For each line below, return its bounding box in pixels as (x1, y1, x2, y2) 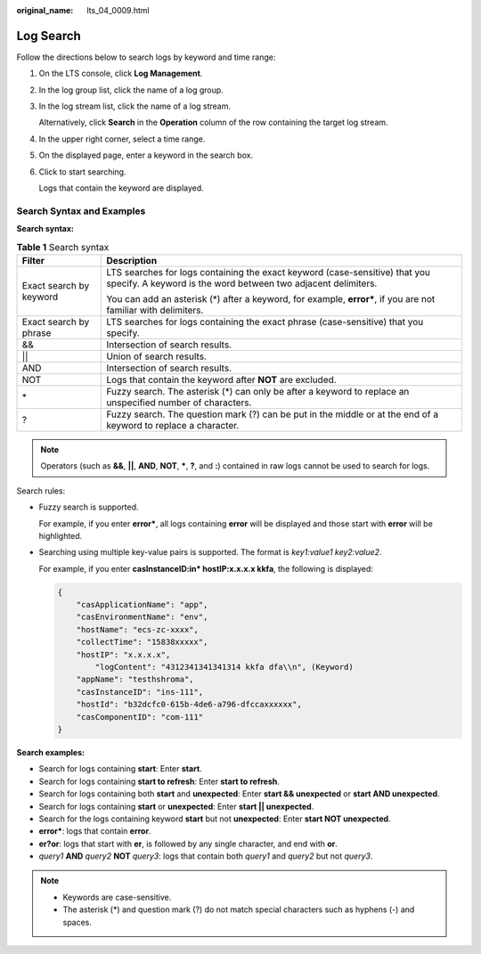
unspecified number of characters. (106, 396, 252, 409)
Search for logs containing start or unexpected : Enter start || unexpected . (38, 801, 314, 811)
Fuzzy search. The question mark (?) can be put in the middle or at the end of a (106, 408, 439, 420)
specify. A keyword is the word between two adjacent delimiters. (106, 277, 378, 289)
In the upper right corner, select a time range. (38, 134, 206, 144)
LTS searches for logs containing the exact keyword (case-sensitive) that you (106, 265, 431, 278)
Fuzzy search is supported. (38, 501, 139, 512)
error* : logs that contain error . (38, 826, 151, 836)
